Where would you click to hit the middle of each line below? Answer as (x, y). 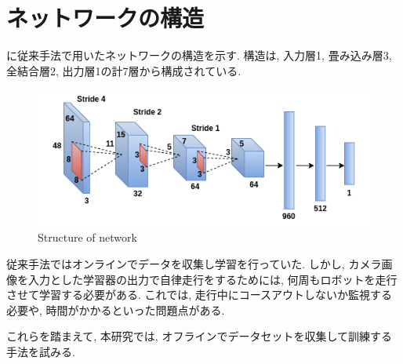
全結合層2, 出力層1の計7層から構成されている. (124, 70)
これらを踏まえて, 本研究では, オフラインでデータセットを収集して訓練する (199, 336)
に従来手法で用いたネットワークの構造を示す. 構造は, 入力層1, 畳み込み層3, (199, 55)
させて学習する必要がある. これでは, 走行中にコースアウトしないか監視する (199, 295)
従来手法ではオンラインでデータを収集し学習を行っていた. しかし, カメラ (194, 264)
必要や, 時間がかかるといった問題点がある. (116, 309)
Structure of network (87, 237)
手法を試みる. (41, 351)
